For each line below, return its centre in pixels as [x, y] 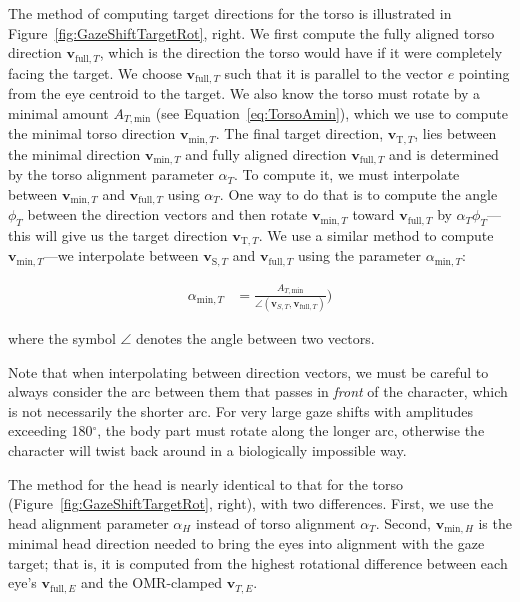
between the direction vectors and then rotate [167, 214]
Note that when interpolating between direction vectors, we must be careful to [248, 371]
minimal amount [58, 112]
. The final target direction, [299, 133]
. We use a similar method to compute [376, 234]
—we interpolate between [121, 255]
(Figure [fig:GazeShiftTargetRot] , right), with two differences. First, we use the [251, 503]
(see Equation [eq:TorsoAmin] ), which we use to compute [331, 112]
